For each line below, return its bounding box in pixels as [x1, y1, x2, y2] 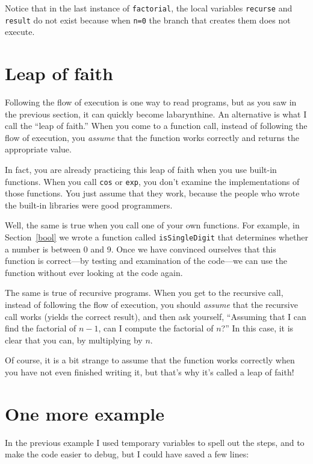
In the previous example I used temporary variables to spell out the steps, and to [5, 436, 305, 448]
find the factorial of [5, 322, 76, 334]
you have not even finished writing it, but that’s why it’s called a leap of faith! [5, 366, 294, 378]
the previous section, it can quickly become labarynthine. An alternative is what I [5, 107, 307, 120]
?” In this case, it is [221, 322, 294, 334]
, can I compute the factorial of [98, 322, 214, 334]
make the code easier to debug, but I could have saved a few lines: [5, 448, 249, 460]
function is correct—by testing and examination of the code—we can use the [5, 254, 287, 267]
